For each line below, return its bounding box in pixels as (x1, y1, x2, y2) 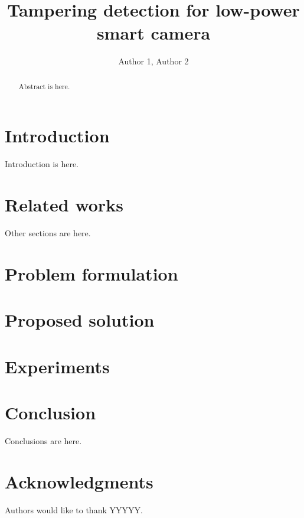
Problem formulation (5, 261, 178, 285)
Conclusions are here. (5, 434, 82, 447)
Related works (5, 193, 123, 217)
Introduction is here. (5, 158, 79, 170)
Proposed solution (5, 308, 155, 332)
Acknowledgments (5, 469, 153, 493)
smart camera (96, 21, 211, 45)
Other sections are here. (5, 227, 91, 239)
